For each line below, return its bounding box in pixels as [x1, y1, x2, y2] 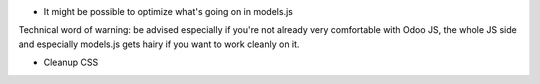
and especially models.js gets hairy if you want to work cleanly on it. [18, 38, 300, 50]
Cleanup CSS [43, 56, 99, 69]
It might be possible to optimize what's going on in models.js [43, 6, 294, 17]
